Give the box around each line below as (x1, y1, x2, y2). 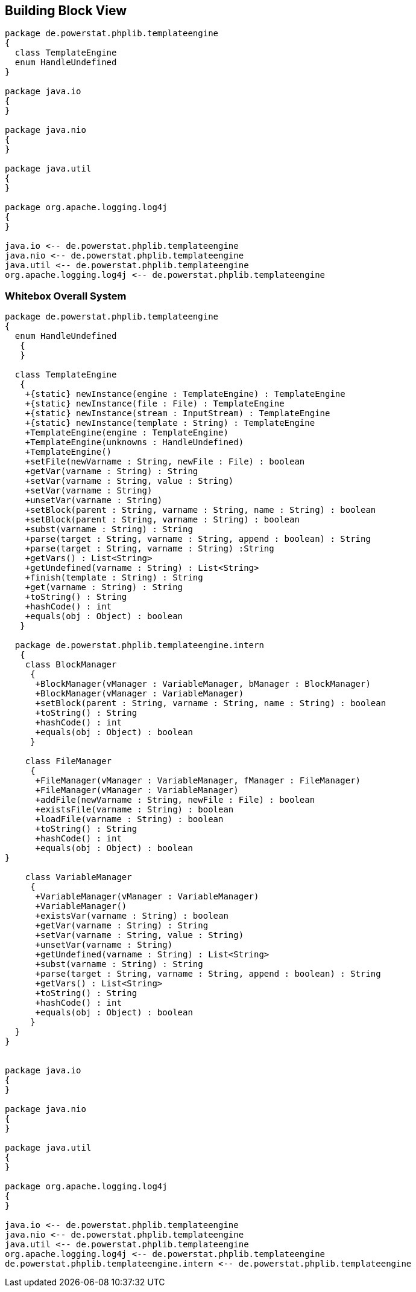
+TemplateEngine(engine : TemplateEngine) (25, 428, 228, 438)
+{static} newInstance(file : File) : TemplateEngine (25, 399, 285, 409)
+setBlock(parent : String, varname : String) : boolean (25, 515, 300, 525)
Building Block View (5, 3, 127, 18)
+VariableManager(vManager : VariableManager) (35, 892, 259, 902)
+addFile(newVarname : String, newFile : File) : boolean (35, 795, 315, 805)
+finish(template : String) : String (25, 573, 203, 583)
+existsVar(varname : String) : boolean (35, 911, 228, 921)
